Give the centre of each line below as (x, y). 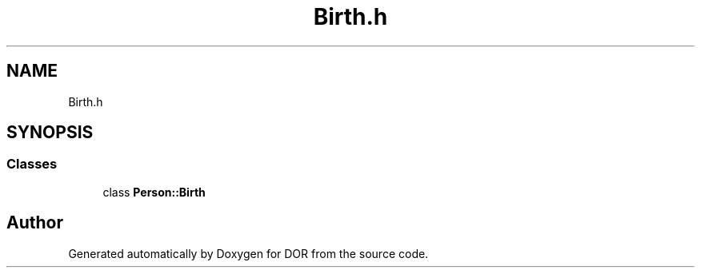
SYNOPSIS (50, 133)
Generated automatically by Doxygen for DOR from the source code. (248, 253)
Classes (32, 164)
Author (35, 223)
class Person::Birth (154, 192)
